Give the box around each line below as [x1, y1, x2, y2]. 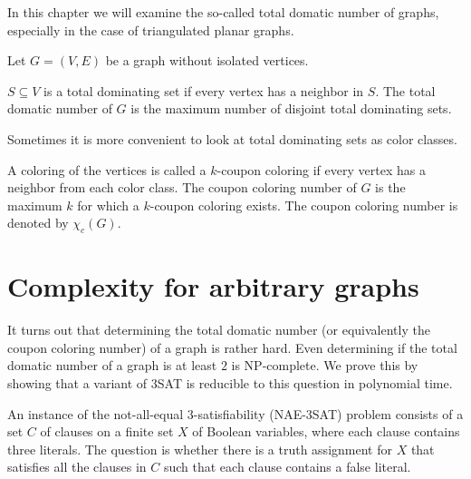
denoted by [7, 213, 69, 232]
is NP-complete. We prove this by [231, 356, 418, 375]
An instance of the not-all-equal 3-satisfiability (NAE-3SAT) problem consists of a [7, 404, 464, 423]
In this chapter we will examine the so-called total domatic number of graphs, [7, 3, 439, 21]
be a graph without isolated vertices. [105, 51, 309, 70]
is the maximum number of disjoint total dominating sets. [130, 99, 452, 118]
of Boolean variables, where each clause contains [192, 422, 460, 441]
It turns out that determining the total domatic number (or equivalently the [7, 320, 430, 339]
